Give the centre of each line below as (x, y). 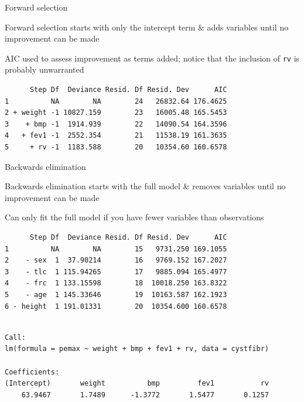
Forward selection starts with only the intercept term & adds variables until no (147, 27)
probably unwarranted (45, 69)
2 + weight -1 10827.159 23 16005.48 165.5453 (116, 113)
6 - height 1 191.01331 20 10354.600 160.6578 (116, 306)
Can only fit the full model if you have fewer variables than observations (134, 217)
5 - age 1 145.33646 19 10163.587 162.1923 (116, 294)
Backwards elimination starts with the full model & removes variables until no (145, 186)
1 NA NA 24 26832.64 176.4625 (116, 101)
